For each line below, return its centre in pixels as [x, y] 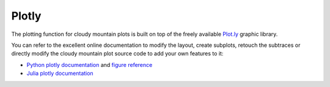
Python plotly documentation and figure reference [90, 64]
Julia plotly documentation [60, 74]
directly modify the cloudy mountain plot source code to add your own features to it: [117, 54]
